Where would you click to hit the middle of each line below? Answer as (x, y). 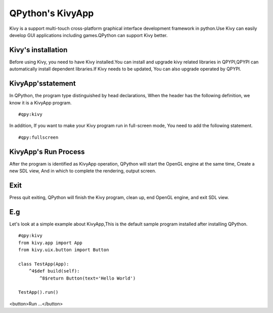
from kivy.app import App (51, 243)
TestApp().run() (38, 292)
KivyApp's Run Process (47, 152)
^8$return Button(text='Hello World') (88, 278)
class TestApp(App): (44, 264)
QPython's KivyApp (52, 13)
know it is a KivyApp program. (40, 103)
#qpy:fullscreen (38, 137)
